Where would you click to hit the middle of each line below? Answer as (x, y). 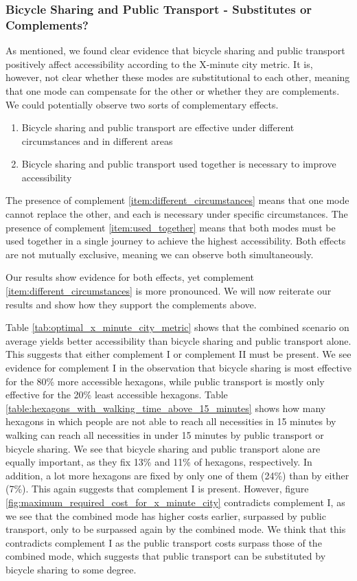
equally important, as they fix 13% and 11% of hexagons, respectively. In (159, 462)
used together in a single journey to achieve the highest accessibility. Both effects (176, 241)
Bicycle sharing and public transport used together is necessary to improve (179, 164)
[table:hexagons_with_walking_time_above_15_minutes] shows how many (166, 408)
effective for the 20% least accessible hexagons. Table (117, 395)
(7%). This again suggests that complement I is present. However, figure (157, 489)
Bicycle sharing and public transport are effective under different (158, 127)
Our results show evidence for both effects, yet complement (130, 277)
